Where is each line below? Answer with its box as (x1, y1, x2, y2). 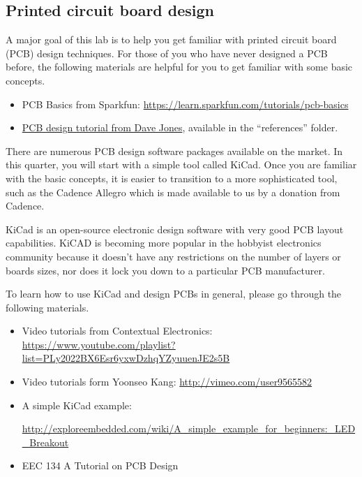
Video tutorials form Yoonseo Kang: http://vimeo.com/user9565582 (22, 374, 312, 389)
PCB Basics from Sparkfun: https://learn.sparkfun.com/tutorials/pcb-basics (22, 96, 349, 111)
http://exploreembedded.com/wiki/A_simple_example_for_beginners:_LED (22, 421, 356, 436)
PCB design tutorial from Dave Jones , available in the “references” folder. (22, 120, 338, 135)
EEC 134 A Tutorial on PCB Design (22, 458, 179, 473)
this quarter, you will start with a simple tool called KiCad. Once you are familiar (6, 157, 357, 172)
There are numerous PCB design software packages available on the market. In (6, 143, 343, 158)
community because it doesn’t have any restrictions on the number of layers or (6, 249, 341, 263)
